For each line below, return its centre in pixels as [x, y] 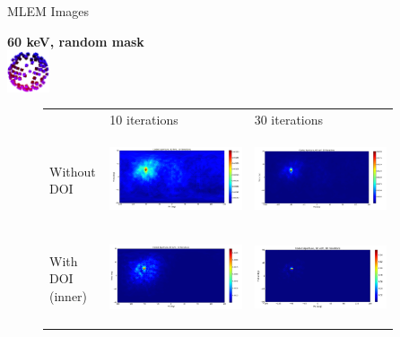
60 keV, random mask [76, 41]
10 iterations [144, 120]
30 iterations [289, 120]
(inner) [69, 295]
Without [73, 171]
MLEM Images [48, 11]
